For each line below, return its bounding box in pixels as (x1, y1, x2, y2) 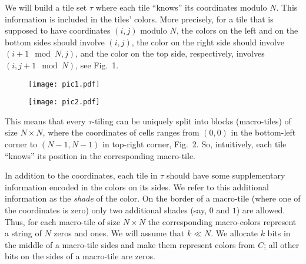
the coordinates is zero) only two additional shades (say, (5, 204, 207, 216)
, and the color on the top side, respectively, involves (75, 47, 265, 60)
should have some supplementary (166, 169, 285, 181)
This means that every (5, 114, 86, 127)
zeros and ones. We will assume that (54, 227, 185, 239)
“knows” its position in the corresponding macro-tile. (5, 149, 195, 161)
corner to (5, 138, 38, 150)
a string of (5, 227, 42, 239)
